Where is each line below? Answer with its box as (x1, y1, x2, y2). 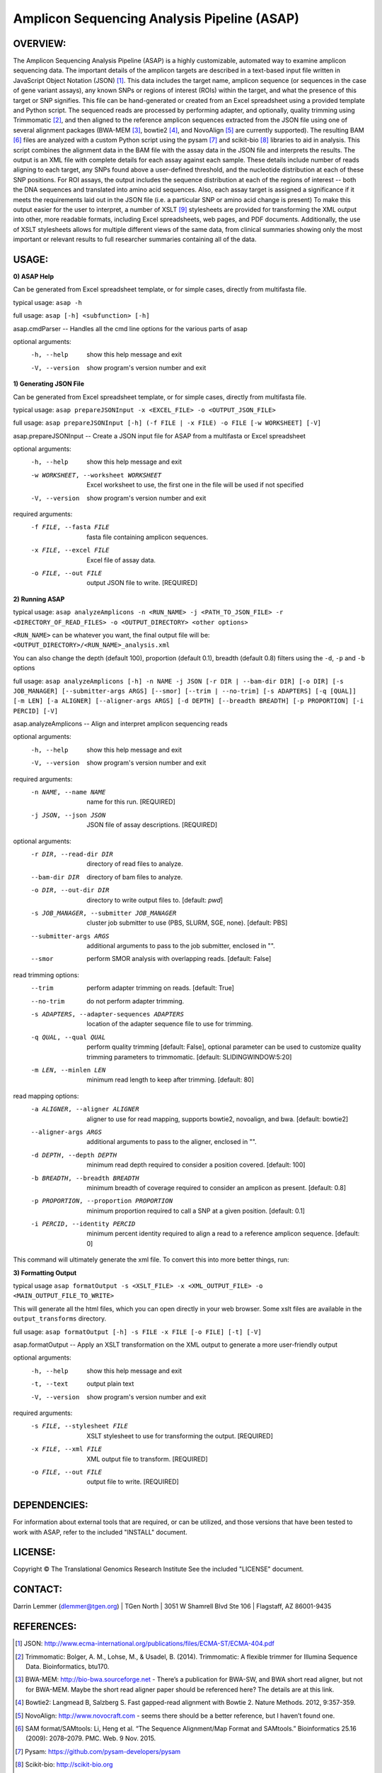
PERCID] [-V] (13, 706, 59, 715)
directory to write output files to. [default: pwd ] (86, 896, 223, 904)
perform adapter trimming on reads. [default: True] (86, 984, 235, 992)
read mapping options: (13, 1091, 79, 1100)
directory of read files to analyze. (86, 860, 183, 868)
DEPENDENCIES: (13, 1499, 88, 1511)
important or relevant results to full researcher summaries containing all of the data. (13, 235, 257, 244)
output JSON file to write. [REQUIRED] (86, 579, 198, 587)
